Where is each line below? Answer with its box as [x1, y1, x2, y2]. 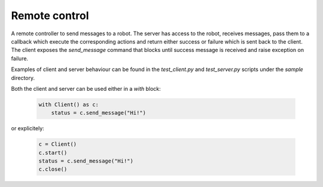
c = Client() [38, 141, 77, 148]
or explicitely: [11, 125, 44, 132]
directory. [11, 74, 35, 81]
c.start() [38, 149, 68, 156]
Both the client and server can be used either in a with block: [11, 85, 161, 92]
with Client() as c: [38, 101, 99, 108]
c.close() [38, 166, 68, 173]
